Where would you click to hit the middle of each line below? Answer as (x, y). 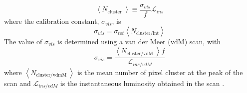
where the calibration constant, (52, 21)
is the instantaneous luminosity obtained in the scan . (142, 83)
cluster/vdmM (51, 75)
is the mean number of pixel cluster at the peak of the (160, 72)
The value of (23, 41)
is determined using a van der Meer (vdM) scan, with (139, 41)
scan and (17, 83)
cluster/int (148, 34)
